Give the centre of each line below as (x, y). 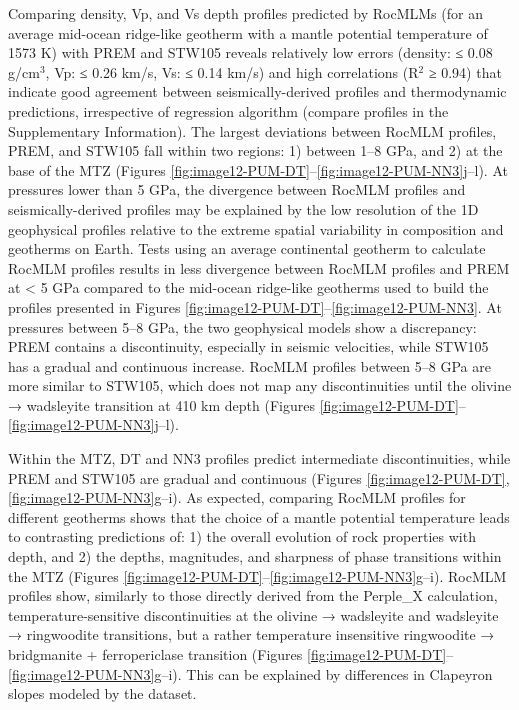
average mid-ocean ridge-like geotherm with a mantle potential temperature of (248, 32)
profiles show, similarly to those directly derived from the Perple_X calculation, (253, 595)
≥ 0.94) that (465, 71)
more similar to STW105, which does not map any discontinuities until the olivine (260, 385)
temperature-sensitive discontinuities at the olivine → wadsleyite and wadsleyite (253, 614)
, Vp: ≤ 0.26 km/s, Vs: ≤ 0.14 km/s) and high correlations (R (232, 71)
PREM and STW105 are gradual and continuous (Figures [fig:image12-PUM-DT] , (259, 477)
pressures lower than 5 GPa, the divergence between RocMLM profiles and (237, 189)
